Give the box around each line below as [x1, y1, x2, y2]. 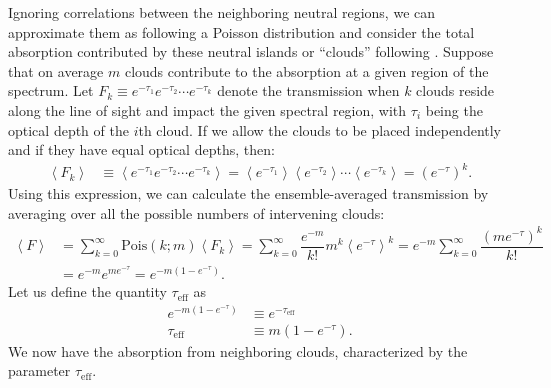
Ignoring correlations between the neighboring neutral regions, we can [8, 2, 436, 22]
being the [425, 99, 483, 120]
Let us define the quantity [8, 281, 167, 302]
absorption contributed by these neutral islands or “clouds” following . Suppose [8, 41, 494, 62]
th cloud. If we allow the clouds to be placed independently [138, 119, 501, 140]
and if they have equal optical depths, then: [8, 139, 275, 160]
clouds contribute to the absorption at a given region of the [124, 60, 489, 81]
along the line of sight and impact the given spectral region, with [8, 99, 407, 120]
